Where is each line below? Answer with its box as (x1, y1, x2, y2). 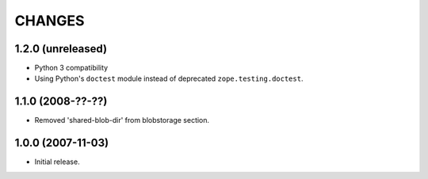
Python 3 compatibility (34, 63, 109, 73)
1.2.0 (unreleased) (14, 42, 107, 55)
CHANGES (14, 12, 85, 29)
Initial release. (34, 157, 80, 166)
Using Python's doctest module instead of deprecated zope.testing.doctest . (34, 74, 304, 83)
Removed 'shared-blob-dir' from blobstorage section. (34, 116, 210, 125)
